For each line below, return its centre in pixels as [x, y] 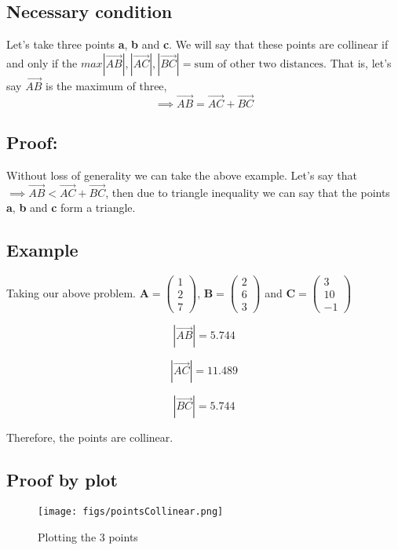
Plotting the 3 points [88, 536]
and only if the [42, 62]
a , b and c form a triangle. [71, 208]
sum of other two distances [259, 64]
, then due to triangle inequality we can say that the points [248, 192]
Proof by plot [62, 480]
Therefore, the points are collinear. [90, 437]
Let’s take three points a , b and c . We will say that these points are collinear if [197, 44]
